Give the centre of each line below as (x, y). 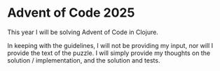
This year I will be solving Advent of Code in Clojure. (83, 32)
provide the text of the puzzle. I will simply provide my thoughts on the (109, 53)
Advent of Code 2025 (71, 13)
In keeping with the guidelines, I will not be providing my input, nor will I (110, 45)
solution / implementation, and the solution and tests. (84, 60)
